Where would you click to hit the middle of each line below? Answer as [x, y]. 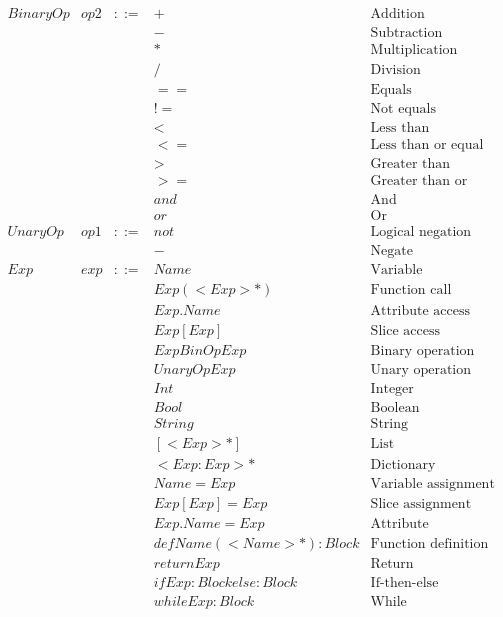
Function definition [429, 543]
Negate [391, 251]
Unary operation [421, 369]
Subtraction [406, 33]
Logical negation [421, 232]
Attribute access [420, 310]
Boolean [395, 407]
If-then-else [404, 582]
